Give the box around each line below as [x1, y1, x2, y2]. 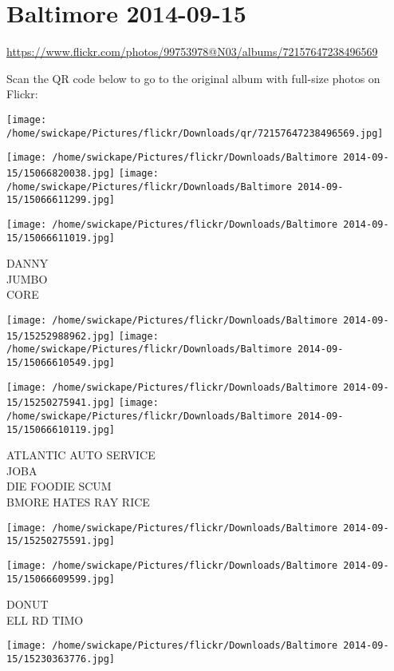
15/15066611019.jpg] [6, 232, 116, 244]
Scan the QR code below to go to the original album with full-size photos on [6, 69, 380, 86]
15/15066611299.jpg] [6, 194, 116, 206]
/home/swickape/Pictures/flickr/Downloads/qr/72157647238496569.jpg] [6, 127, 384, 139]
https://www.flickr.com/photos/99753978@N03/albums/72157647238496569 [6, 43, 378, 60]
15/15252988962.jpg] [6, 330, 116, 342]
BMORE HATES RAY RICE [6, 493, 150, 510]
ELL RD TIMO [6, 611, 84, 628]
